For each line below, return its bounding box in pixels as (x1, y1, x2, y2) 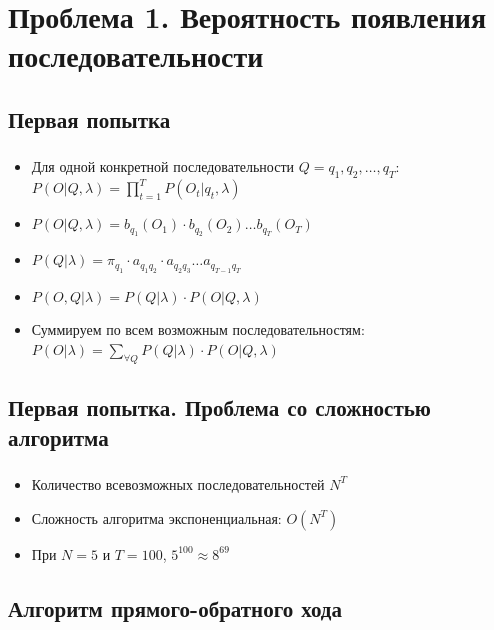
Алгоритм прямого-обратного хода (8, 592, 342, 623)
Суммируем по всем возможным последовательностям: (31, 319, 365, 340)
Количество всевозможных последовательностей (31, 473, 325, 494)
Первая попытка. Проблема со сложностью (8, 392, 431, 423)
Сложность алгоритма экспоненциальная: (31, 507, 282, 528)
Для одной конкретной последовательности (31, 156, 295, 177)
